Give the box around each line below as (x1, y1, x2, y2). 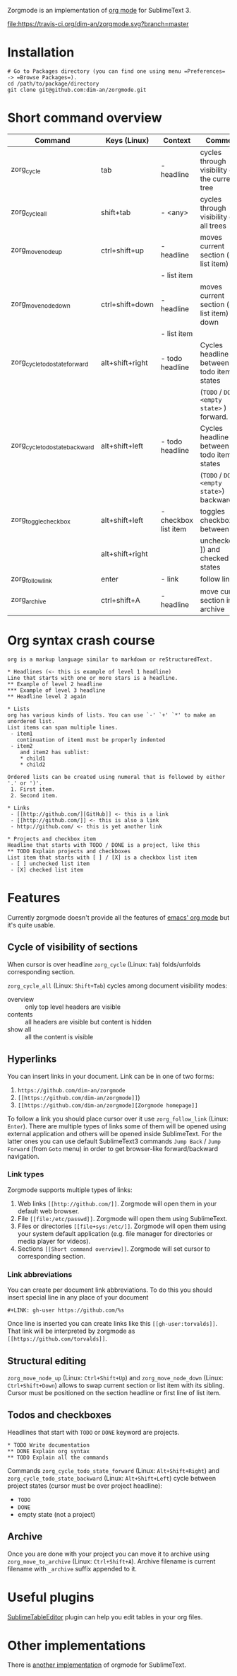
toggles (200, 506, 226, 516)
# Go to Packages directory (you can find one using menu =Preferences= (7, 67, 226, 75)
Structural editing (7, 1355, 87, 1367)
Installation (7, 45, 75, 61)
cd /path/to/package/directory (7, 80, 99, 87)
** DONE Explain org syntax (7, 1447, 90, 1455)
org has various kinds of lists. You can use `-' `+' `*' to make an (7, 712, 217, 719)
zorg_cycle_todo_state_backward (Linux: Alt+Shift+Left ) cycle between (7, 1474, 217, 1482)
